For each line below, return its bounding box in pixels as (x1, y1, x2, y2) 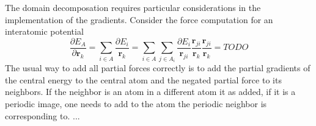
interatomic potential (5, 25, 84, 38)
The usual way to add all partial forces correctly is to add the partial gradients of (5, 61, 310, 74)
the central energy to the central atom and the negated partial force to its (5, 73, 282, 86)
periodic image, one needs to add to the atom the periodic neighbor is (5, 97, 267, 110)
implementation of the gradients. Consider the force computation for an (5, 13, 273, 26)
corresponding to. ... (5, 109, 80, 122)
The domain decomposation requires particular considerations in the (5, 1, 261, 13)
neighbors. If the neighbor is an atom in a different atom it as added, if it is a (5, 85, 296, 98)
